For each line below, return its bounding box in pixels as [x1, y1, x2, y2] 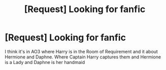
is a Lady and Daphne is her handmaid [5, 59, 85, 65]
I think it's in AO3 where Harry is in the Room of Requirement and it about [5, 48, 158, 54]
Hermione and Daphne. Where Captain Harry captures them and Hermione [5, 54, 161, 60]
